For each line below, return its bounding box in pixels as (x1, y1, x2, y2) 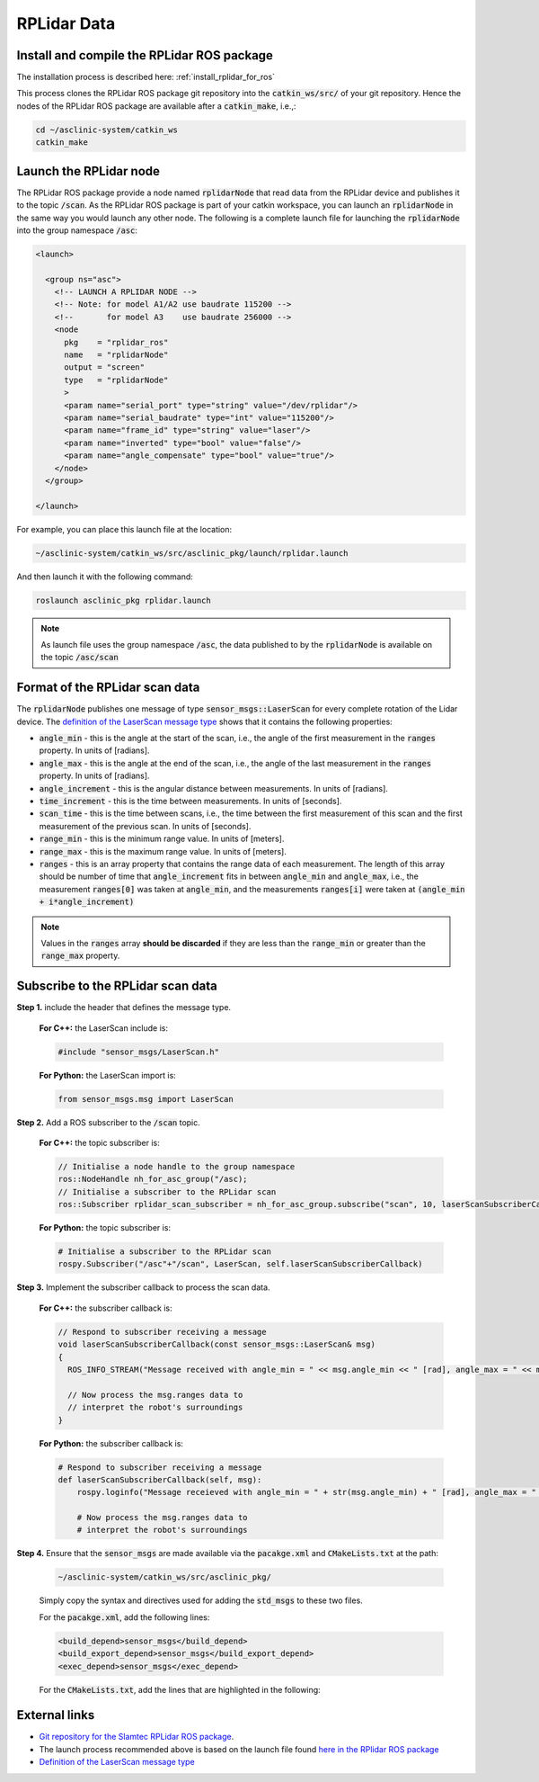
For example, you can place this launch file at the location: (16, 524, 233, 534)
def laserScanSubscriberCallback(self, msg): (57, 1474, 262, 1484)
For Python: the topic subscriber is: (39, 1222, 171, 1233)
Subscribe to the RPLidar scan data (16, 979, 217, 994)
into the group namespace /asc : (16, 225, 138, 236)
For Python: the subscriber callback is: (39, 1437, 184, 1448)
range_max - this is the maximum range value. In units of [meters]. (39, 846, 287, 856)
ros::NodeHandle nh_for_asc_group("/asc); (57, 1174, 248, 1185)
